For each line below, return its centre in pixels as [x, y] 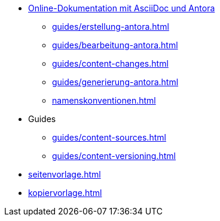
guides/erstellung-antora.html [111, 27]
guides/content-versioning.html [114, 156]
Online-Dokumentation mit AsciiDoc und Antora [122, 8]
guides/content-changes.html [110, 63]
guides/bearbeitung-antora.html [115, 45]
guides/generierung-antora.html [115, 82]
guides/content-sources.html [109, 137]
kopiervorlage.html [65, 193]
